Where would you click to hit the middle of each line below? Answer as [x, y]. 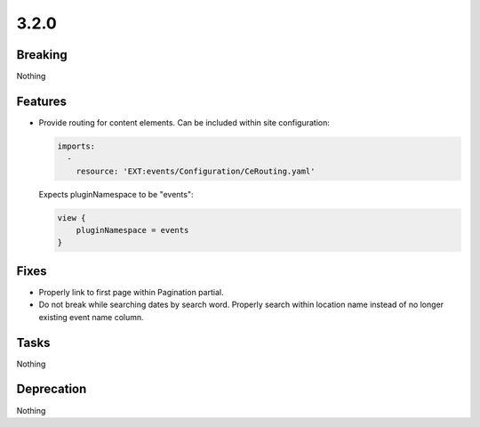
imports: [76, 146]
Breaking [42, 55]
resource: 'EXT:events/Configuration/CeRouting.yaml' [196, 171]
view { [72, 218]
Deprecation [52, 389]
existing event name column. [91, 317]
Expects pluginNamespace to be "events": [116, 194]
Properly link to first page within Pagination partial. [131, 292]
